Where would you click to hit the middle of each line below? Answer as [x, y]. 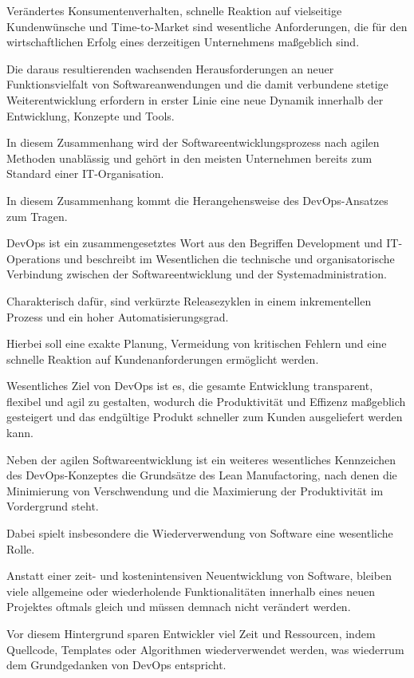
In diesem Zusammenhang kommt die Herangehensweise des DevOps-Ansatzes [197, 200]
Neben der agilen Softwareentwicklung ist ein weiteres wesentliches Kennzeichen [201, 459]
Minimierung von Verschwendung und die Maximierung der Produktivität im [195, 490]
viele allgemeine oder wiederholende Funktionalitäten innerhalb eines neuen [191, 591]
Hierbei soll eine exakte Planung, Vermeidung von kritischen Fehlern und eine [197, 343]
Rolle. [21, 548]
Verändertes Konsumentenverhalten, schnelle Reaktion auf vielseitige [174, 10]
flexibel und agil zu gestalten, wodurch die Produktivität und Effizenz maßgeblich [206, 401]
